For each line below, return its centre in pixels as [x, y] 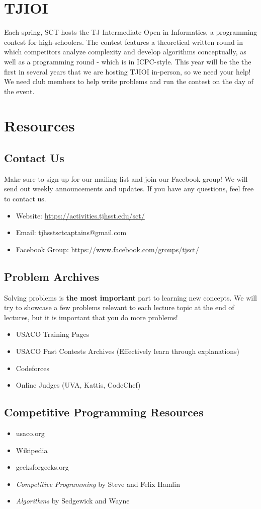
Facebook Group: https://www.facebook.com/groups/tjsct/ [108, 249]
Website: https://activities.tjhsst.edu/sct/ [80, 215]
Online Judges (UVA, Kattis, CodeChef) [78, 385]
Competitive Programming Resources [104, 412]
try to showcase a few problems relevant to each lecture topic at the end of [119, 307]
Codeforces [33, 368]
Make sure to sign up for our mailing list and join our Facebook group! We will [126, 178]
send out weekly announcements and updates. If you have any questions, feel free [129, 189]
